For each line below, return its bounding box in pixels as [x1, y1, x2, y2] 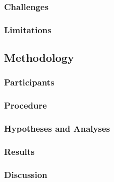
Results [4, 145, 35, 157]
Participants [4, 76, 54, 88]
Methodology [4, 50, 74, 65]
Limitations [4, 23, 51, 36]
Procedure [4, 99, 47, 112]
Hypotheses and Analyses [4, 122, 110, 135]
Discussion [4, 168, 47, 180]
